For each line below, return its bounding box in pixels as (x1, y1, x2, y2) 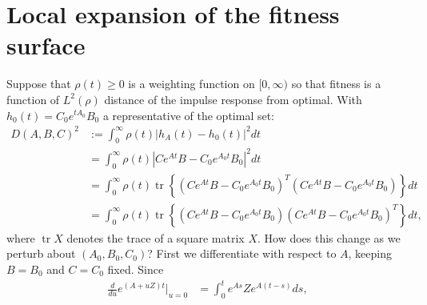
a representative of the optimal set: (102, 106, 275, 123)
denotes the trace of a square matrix (66, 229, 245, 246)
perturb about (6, 245, 76, 262)
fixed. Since (107, 261, 164, 277)
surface (6, 29, 86, 62)
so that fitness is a (291, 75, 381, 92)
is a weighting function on (128, 75, 255, 92)
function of (6, 90, 60, 107)
